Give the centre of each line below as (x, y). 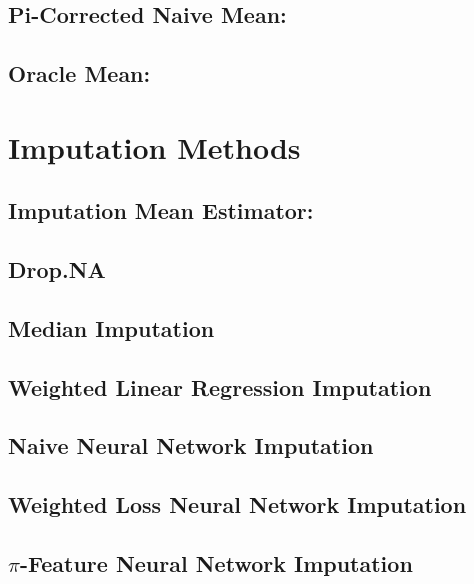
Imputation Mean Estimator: (161, 210)
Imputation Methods (154, 146)
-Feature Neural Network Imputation (216, 563)
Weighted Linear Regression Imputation (220, 386)
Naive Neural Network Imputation (191, 445)
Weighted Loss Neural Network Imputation (237, 504)
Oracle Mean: (79, 73)
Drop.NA (57, 269)
